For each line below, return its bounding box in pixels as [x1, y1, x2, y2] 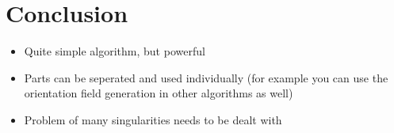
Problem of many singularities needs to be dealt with [24, 111, 282, 127]
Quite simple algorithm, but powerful [24, 43, 205, 59]
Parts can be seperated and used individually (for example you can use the [24, 69, 388, 85]
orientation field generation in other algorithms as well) [24, 85, 293, 101]
